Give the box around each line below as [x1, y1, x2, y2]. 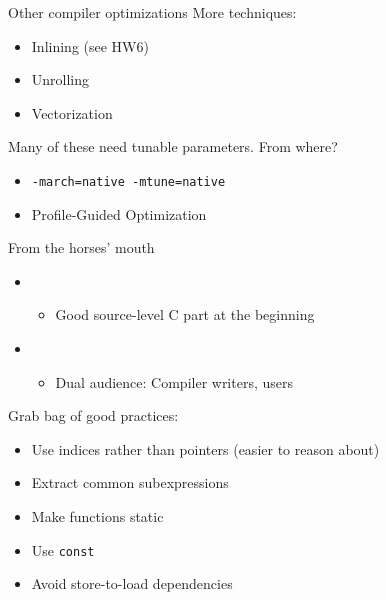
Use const [31, 539, 95, 560]
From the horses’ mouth [8, 237, 155, 258]
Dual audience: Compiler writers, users [55, 371, 294, 392]
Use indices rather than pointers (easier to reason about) [31, 438, 380, 459]
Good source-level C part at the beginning [55, 304, 315, 325]
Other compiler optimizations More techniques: [8, 2, 297, 22]
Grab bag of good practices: [8, 405, 179, 426]
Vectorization [31, 102, 113, 123]
